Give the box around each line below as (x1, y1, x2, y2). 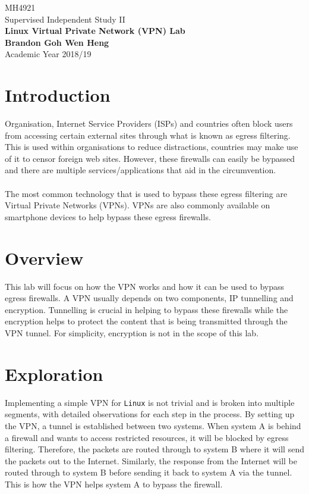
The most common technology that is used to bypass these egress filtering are (5, 187, 288, 199)
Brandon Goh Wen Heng (5, 36, 109, 48)
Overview (5, 245, 84, 270)
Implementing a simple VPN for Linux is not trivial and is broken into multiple (5, 396, 295, 408)
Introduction (5, 83, 111, 107)
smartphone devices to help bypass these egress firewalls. (5, 210, 211, 223)
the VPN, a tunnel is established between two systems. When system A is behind (5, 419, 301, 432)
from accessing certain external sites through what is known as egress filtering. (5, 129, 291, 141)
